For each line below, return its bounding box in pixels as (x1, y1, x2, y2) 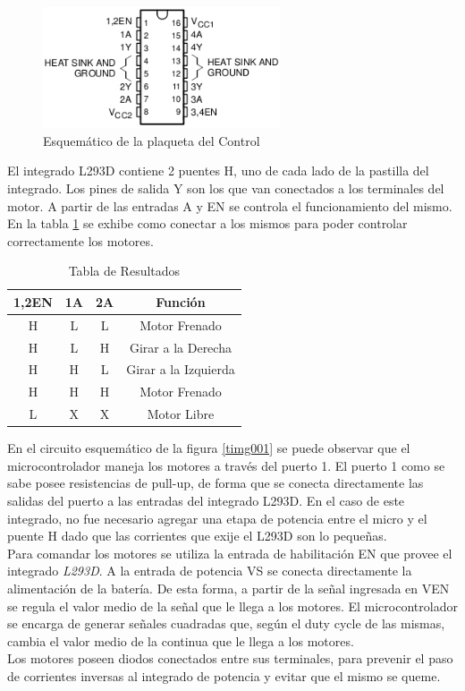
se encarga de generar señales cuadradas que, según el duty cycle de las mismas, (7, 614, 445, 633)
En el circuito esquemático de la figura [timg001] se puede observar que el (7, 439, 410, 457)
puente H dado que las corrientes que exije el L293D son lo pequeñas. (7, 526, 387, 545)
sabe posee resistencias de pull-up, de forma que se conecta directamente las (7, 473, 424, 492)
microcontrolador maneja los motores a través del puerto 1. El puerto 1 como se (7, 456, 445, 474)
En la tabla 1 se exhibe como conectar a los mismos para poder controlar (7, 214, 408, 233)
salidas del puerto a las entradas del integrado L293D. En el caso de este (7, 491, 405, 510)
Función (156, 292, 206, 311)
